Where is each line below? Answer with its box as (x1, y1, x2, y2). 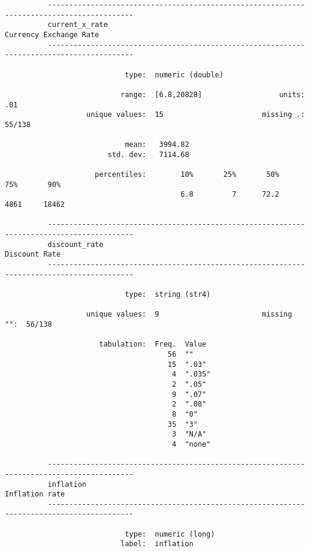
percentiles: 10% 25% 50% (95, 170, 280, 179)
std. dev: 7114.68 (107, 150, 189, 159)
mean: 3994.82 (125, 140, 189, 149)
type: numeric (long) (125, 529, 215, 538)
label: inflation (120, 540, 193, 549)
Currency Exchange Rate (5, 30, 99, 39)
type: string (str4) (125, 290, 211, 299)
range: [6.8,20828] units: (120, 90, 305, 99)
